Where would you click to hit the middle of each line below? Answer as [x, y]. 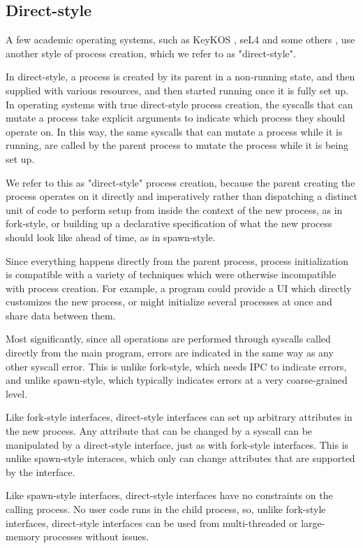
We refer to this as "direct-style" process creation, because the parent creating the [180, 182]
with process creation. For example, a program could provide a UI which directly [179, 288]
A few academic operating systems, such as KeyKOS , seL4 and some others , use [180, 39]
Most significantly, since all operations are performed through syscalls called [168, 339]
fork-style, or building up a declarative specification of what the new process [169, 223]
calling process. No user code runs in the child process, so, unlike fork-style [166, 509]
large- [313, 522]
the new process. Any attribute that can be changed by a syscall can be [159, 431]
